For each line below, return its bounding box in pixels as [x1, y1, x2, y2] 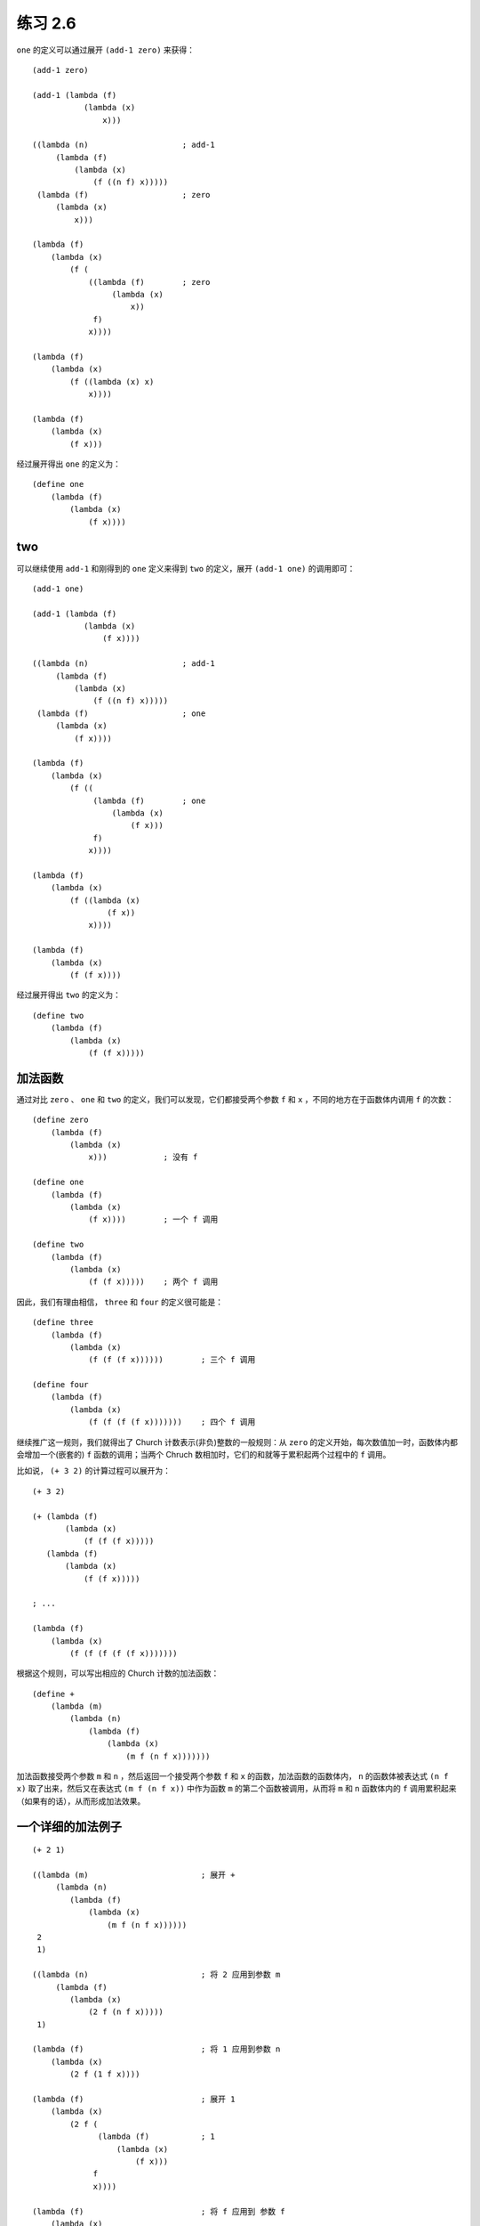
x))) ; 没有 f [88, 1152, 198, 1162]
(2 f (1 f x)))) [69, 2069, 140, 2079]
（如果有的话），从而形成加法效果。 [16, 1795, 146, 1807]
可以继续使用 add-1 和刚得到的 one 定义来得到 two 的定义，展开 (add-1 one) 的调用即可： [16, 563, 356, 573]
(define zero [32, 1115, 89, 1125]
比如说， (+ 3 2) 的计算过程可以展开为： [16, 1466, 171, 1476]
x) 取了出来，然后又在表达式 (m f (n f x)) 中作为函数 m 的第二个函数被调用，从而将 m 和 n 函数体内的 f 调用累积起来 [16, 1783, 457, 1794]
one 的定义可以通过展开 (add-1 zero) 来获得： [16, 45, 196, 55]
